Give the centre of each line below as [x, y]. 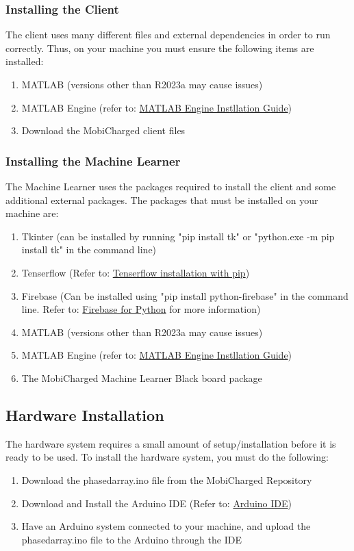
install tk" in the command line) [89, 249]
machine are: [32, 213]
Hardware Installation [85, 414]
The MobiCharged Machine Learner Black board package [142, 377]
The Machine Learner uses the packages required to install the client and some [171, 186]
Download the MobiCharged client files [103, 130]
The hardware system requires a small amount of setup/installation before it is [171, 443]
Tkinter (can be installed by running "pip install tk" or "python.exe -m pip [178, 236]
